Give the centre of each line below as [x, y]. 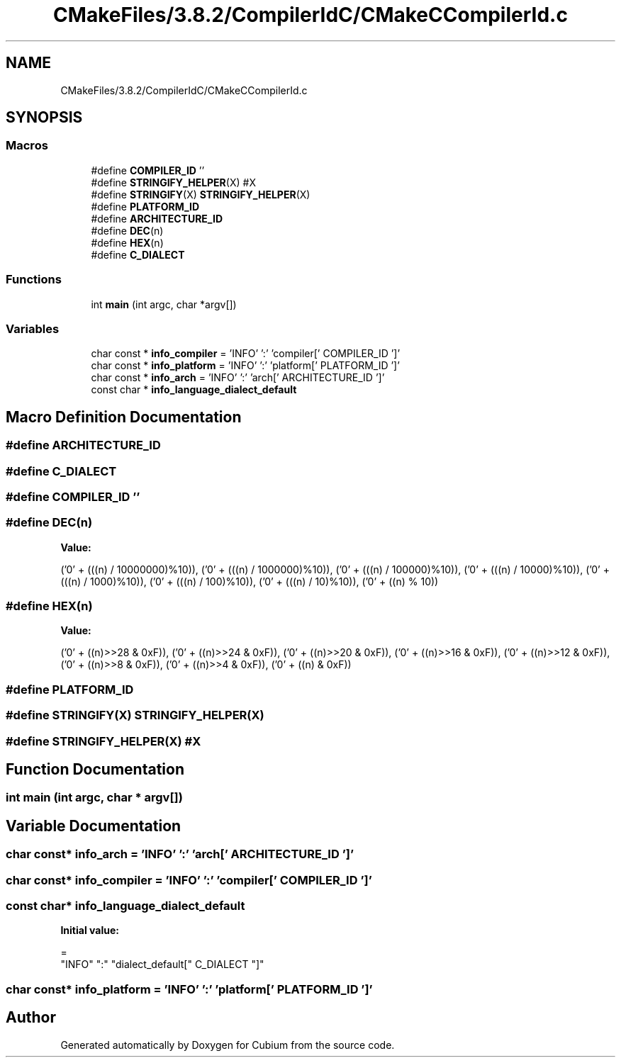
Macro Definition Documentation [124, 417]
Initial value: [90, 930]
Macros [27, 146]
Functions [34, 280]
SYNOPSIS [44, 118]
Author [31, 1018]
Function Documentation [95, 769]
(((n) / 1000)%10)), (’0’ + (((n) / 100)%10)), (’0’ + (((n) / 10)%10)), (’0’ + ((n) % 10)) [250, 581]
